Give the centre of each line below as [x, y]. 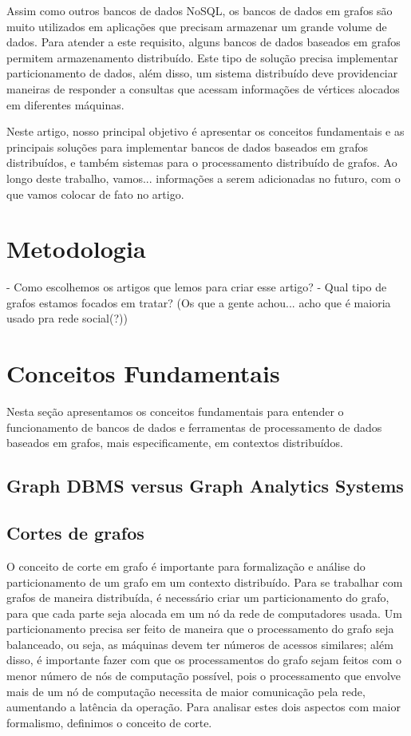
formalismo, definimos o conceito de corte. [109, 722]
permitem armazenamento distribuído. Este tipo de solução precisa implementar [202, 57]
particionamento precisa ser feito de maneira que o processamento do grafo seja [200, 629]
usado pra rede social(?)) [67, 318]
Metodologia [76, 249]
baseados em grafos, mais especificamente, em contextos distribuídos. [175, 443]
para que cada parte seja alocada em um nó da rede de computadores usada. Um [204, 613]
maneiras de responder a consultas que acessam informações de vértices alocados [203, 88]
